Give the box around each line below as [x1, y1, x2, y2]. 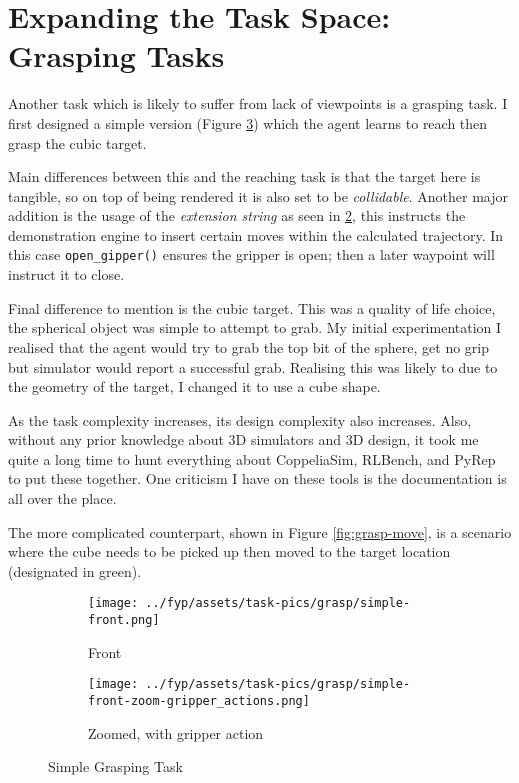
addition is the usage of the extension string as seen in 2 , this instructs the [8, 205, 466, 226]
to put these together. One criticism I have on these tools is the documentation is [8, 468, 507, 489]
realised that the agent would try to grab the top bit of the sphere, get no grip [8, 336, 490, 357]
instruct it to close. [8, 264, 125, 285]
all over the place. [8, 488, 117, 509]
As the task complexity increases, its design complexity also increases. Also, [8, 409, 472, 430]
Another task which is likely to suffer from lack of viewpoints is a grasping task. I [8, 93, 508, 114]
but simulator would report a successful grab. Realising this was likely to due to [8, 356, 498, 377]
